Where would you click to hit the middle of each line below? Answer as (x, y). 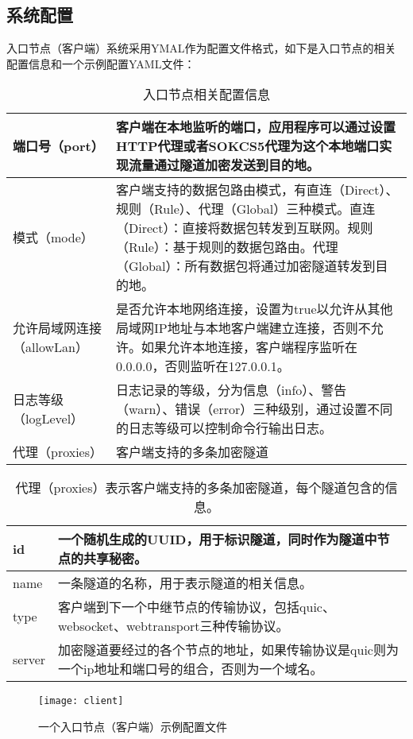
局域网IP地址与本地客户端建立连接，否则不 (243, 328)
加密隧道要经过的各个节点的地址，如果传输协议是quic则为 (228, 650)
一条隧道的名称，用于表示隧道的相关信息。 (185, 583)
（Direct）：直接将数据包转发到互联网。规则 (245, 228)
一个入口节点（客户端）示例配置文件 (133, 727)
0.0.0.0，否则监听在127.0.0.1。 (203, 366)
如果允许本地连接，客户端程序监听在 (250, 347)
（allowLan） (50, 347)
